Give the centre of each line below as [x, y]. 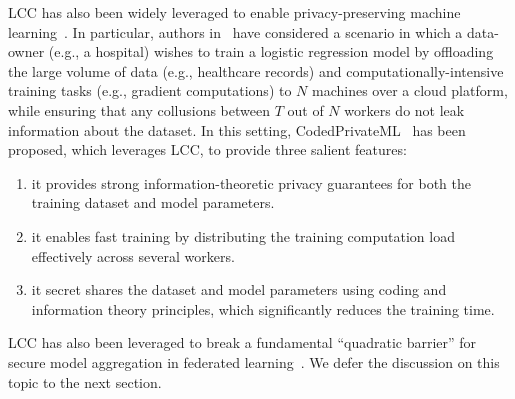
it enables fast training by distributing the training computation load [243, 235]
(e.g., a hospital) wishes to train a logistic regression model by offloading [271, 51]
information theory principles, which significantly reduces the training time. [263, 308]
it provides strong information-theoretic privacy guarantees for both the [251, 182]
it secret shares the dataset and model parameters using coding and [239, 289]
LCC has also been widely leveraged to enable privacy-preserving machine [234, 12]
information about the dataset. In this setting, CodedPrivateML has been [237, 129]
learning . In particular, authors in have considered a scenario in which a [235, 31]
